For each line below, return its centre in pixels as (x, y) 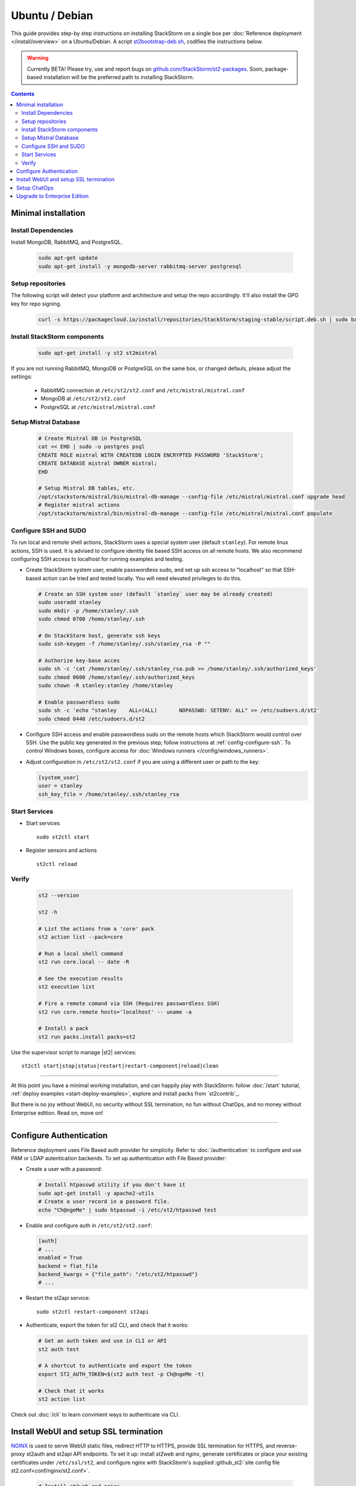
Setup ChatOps (35, 188)
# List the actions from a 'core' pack (96, 928)
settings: (22, 377)
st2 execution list (66, 987)
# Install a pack (63, 1029)
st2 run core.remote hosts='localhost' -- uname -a (115, 1012)
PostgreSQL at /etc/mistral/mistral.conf (98, 407)
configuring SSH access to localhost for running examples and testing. (97, 559)
